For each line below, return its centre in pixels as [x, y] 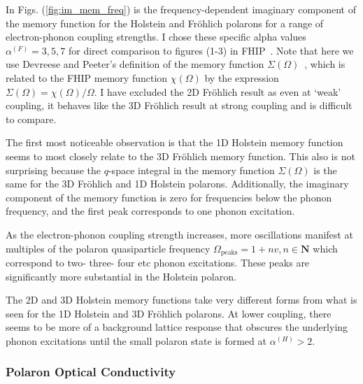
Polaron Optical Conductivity [91, 372]
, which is [325, 64]
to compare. [31, 119]
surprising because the [54, 170]
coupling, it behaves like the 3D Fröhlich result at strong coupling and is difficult [179, 105]
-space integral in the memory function [191, 170]
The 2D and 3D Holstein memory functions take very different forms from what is [181, 300]
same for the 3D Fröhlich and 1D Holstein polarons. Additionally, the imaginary [177, 184]
